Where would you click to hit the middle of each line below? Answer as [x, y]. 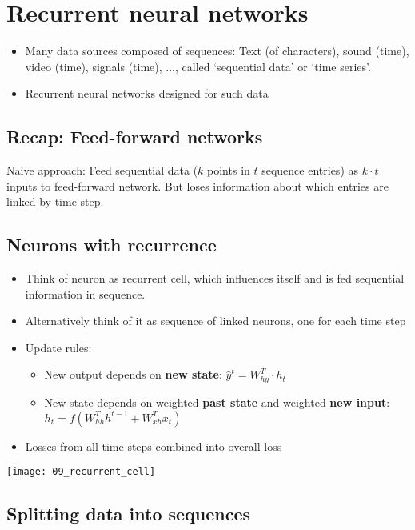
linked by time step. [55, 201]
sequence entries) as [310, 170]
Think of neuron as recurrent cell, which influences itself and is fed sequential [215, 278]
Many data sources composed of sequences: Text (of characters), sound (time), [217, 51]
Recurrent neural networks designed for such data [147, 93]
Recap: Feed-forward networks [135, 137]
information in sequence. [85, 293]
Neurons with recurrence [112, 245]
